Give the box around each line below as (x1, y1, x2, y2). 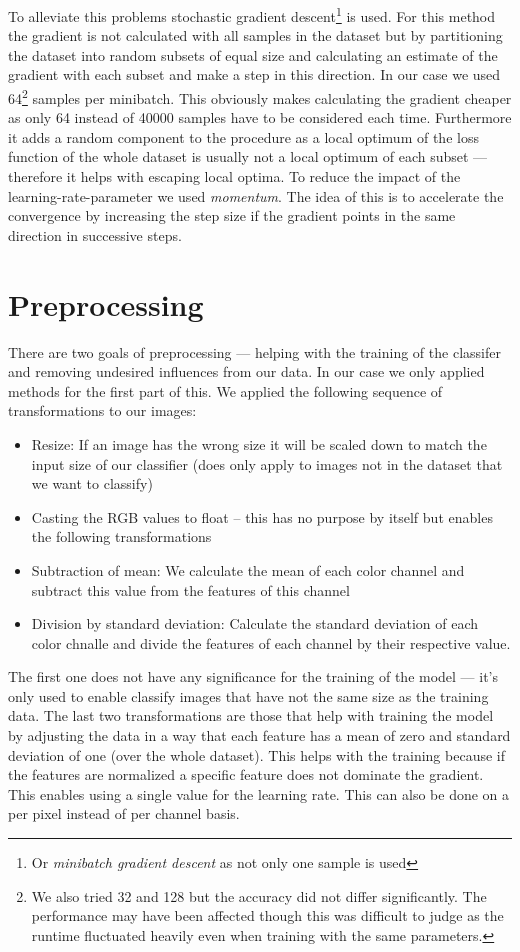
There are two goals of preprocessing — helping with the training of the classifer (8, 341, 501, 362)
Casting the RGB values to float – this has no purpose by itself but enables (31, 506, 493, 527)
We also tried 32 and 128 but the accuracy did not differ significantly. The (31, 885, 487, 906)
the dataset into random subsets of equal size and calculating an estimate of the (8, 44, 498, 65)
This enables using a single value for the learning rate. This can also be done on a (8, 783, 510, 804)
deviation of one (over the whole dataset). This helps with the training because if (8, 744, 505, 765)
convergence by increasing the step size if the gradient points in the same (8, 205, 456, 226)
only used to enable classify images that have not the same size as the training (8, 685, 489, 706)
